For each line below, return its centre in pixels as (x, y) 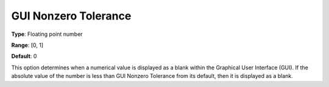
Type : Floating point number (47, 34)
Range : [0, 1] (27, 45)
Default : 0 (24, 56)
